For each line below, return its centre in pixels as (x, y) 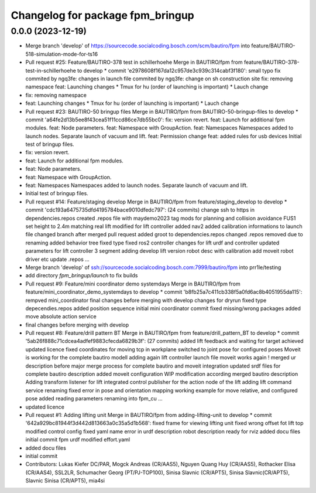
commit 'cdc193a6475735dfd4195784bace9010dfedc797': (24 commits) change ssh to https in (140, 210)
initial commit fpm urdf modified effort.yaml (78, 440)
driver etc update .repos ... (58, 259)
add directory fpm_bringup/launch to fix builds (82, 276)
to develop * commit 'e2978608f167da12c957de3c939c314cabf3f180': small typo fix (179, 70)
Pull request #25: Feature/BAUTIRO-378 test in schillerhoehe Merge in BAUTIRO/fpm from (134, 62)
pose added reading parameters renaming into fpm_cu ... (94, 399)
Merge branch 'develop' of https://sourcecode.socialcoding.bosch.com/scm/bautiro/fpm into (138, 46)
